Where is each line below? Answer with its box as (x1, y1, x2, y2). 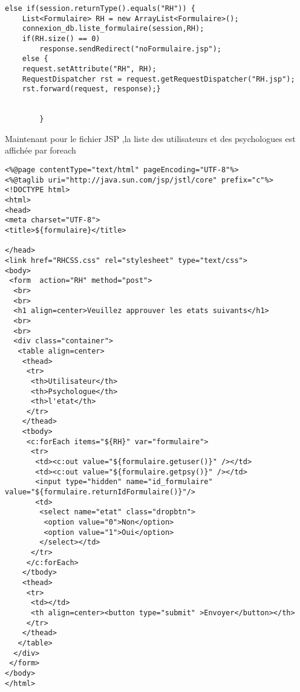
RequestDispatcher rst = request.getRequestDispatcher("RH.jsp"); (22, 74, 295, 83)
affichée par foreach (5, 144, 76, 157)
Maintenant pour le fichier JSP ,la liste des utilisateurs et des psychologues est (5, 132, 296, 144)
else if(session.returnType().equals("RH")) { (5, 4, 195, 13)
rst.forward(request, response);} (22, 85, 161, 94)
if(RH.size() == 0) (22, 34, 100, 43)
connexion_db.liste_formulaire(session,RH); (22, 24, 204, 33)
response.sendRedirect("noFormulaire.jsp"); (39, 44, 221, 53)
